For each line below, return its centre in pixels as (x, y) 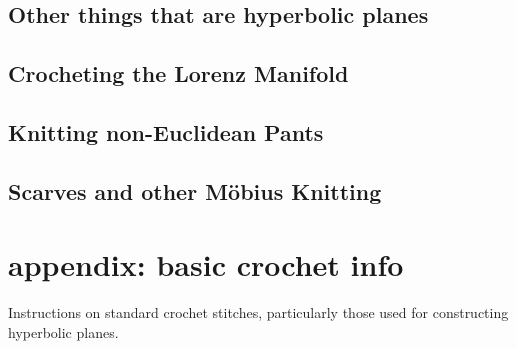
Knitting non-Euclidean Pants (166, 131)
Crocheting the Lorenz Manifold (178, 73)
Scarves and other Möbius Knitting (195, 190)
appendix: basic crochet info (206, 264)
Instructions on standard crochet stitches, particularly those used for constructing (258, 312)
